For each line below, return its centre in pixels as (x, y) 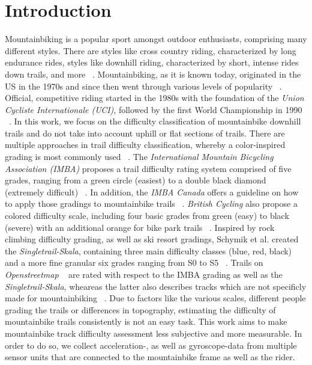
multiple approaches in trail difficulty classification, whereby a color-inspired (145, 145)
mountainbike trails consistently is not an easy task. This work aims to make (146, 321)
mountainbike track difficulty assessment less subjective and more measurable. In (154, 333)
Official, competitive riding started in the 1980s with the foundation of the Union (154, 98)
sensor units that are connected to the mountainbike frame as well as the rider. (150, 357)
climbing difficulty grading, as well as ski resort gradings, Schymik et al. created (152, 239)
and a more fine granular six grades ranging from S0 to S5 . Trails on (134, 262)
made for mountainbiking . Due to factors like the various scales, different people (155, 298)
